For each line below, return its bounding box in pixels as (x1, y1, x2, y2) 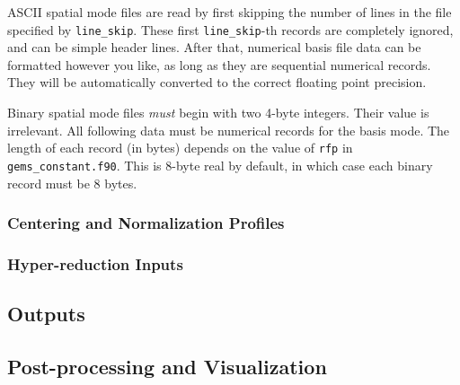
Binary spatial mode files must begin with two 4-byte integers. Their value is (7, 103, 429, 122)
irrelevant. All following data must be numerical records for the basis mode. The (7, 120, 450, 139)
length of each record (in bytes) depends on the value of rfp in (7, 138, 353, 157)
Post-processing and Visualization (7, 352, 327, 380)
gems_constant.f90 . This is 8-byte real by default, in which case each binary (7, 155, 433, 174)
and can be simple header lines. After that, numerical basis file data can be (7, 38, 421, 57)
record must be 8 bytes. (7, 173, 137, 192)
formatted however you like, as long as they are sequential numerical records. (7, 55, 431, 74)
